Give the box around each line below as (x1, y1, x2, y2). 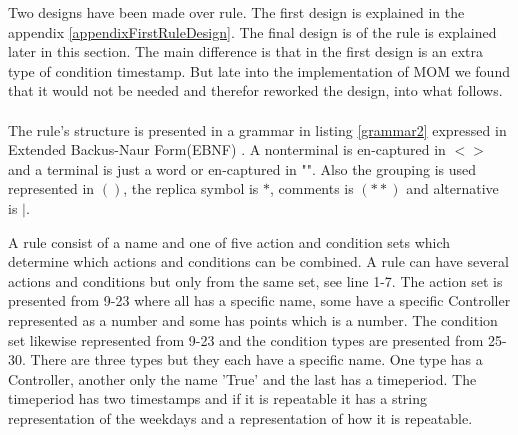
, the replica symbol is (123, 178, 259, 199)
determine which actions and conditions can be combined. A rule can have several (8, 251, 509, 272)
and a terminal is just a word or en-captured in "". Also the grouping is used (8, 158, 477, 179)
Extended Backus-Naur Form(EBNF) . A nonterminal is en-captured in (8, 139, 446, 160)
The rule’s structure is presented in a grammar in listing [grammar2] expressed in (8, 119, 507, 140)
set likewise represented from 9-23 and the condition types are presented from (8, 329, 484, 350)
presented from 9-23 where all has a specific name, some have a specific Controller (8, 290, 511, 311)
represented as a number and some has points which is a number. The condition (8, 309, 498, 330)
